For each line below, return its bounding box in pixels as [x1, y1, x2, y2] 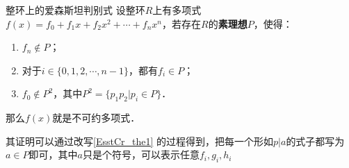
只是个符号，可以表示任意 [82, 147, 200, 162]
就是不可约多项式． [52, 110, 140, 125]
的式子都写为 [286, 133, 345, 148]
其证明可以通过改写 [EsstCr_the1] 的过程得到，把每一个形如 [6, 133, 274, 148]
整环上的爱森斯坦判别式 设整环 [6, 3, 145, 17]
